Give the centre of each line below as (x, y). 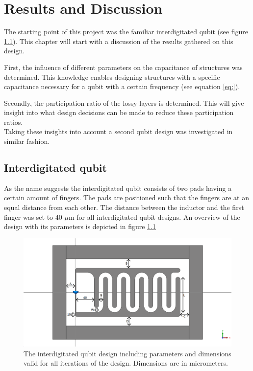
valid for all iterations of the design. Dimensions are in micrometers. (126, 363)
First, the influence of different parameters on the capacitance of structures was (123, 67)
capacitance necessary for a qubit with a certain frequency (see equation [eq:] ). (122, 86)
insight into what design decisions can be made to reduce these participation (119, 112)
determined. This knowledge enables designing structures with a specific (112, 77)
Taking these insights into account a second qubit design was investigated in (118, 131)
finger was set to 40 (33, 217)
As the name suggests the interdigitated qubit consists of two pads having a (118, 188)
